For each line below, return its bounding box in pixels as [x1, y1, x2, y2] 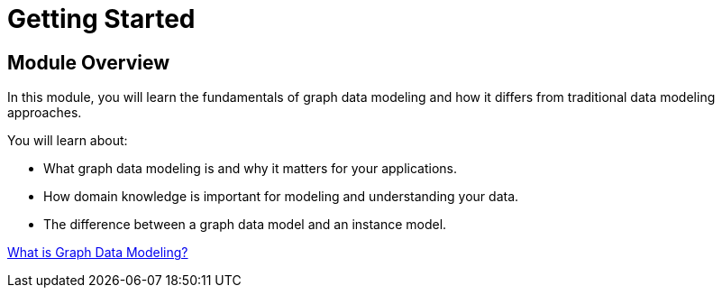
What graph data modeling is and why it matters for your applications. [43, 161, 458, 177]
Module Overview [7, 51, 170, 74]
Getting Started [7, 4, 196, 34]
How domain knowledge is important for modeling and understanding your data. [43, 189, 519, 205]
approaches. [7, 105, 82, 121]
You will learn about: [7, 133, 128, 149]
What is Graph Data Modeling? [7, 244, 188, 261]
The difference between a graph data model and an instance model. [43, 217, 447, 233]
